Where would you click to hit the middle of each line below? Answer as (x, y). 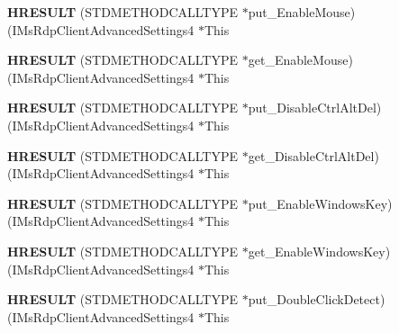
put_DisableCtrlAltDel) (315, 108)
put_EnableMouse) (302, 12)
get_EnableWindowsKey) (319, 251)
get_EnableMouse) (300, 60)
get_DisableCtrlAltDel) (313, 155)
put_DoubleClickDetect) (317, 299)
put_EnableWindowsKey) (320, 203)
